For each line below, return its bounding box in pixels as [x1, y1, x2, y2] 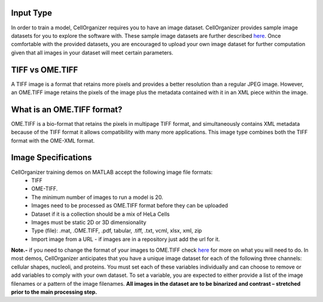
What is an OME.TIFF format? [11, 104, 123, 114]
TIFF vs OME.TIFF [11, 65, 78, 75]
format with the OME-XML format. [11, 137, 95, 144]
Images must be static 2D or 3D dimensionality [31, 219, 147, 226]
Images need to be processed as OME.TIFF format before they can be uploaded [31, 202, 228, 209]
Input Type [11, 8, 53, 18]
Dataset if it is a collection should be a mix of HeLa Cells [31, 210, 170, 218]
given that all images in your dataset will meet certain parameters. [11, 49, 173, 56]
